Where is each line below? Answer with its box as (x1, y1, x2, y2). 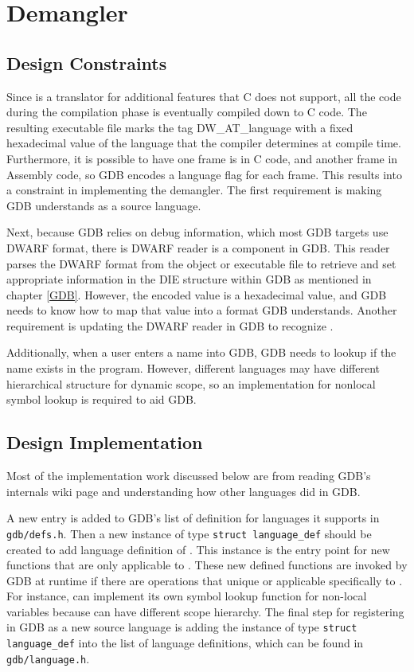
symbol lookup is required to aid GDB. (6, 391, 197, 408)
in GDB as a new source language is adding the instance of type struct (6, 619, 357, 635)
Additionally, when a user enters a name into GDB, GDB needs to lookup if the (6, 344, 396, 361)
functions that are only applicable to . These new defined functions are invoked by (6, 557, 408, 573)
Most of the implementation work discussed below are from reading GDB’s (6, 467, 371, 484)
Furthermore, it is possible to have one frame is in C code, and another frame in (6, 150, 398, 166)
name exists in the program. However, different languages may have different (6, 360, 380, 377)
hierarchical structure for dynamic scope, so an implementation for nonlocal (6, 375, 376, 392)
